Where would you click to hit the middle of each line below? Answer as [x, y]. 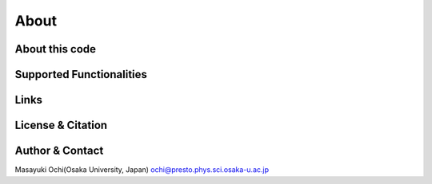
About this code [55, 49]
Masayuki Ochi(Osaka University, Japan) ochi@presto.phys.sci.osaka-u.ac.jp [142, 170]
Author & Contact [59, 151]
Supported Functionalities [81, 74]
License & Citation [61, 125]
